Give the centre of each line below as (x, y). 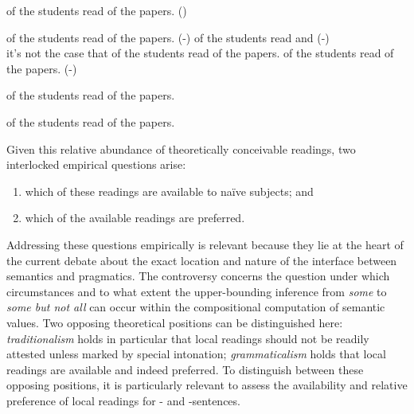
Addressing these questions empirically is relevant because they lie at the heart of (205, 244)
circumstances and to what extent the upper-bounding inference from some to (197, 291)
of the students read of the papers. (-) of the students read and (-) (168, 37)
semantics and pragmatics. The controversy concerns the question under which (198, 276)
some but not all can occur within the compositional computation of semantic (196, 307)
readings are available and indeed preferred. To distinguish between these (185, 369)
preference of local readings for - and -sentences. (123, 400)
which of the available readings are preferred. (135, 218)
